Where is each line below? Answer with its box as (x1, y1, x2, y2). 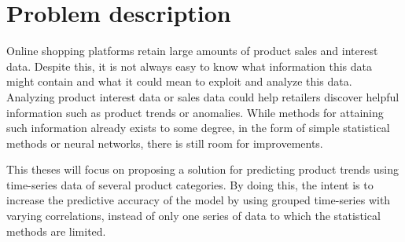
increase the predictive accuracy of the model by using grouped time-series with (6, 192, 391, 208)
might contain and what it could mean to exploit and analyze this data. (6, 73, 352, 90)
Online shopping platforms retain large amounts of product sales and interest (6, 42, 378, 59)
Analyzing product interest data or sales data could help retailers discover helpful (6, 88, 399, 104)
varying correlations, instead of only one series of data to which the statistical (6, 207, 381, 224)
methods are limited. (6, 222, 106, 239)
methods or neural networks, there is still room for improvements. (6, 134, 323, 151)
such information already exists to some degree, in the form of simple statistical (6, 119, 390, 136)
